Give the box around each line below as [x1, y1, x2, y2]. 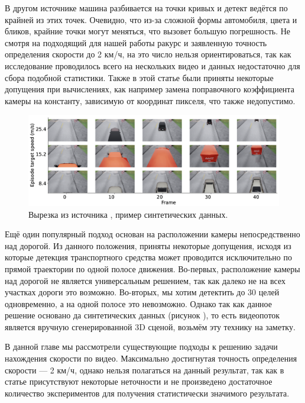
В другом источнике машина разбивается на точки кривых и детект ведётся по [5, 2, 288, 14]
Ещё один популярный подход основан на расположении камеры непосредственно [5, 228, 300, 240]
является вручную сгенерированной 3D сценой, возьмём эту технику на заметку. [5, 320, 296, 333]
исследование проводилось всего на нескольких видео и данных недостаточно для [5, 59, 300, 72]
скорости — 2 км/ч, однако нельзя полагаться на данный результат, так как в [5, 363, 284, 376]
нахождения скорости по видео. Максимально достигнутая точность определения [5, 352, 297, 365]
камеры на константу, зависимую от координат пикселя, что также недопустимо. [5, 94, 296, 107]
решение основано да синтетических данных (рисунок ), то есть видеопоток [5, 309, 280, 321]
